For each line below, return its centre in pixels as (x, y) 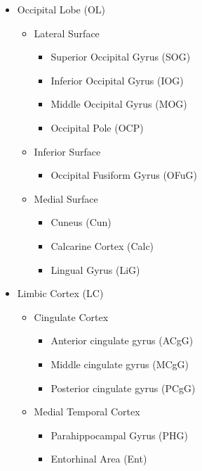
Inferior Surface (67, 151)
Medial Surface (66, 198)
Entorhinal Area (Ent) (99, 459)
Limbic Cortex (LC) (60, 293)
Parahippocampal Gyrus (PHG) (120, 435)
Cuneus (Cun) (81, 222)
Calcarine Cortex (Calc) (102, 245)
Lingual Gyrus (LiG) (95, 269)
